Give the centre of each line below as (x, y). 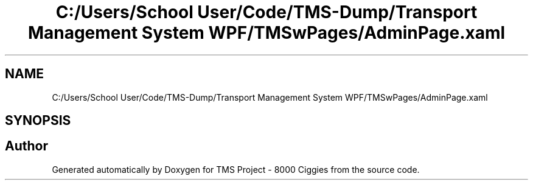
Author (26, 146)
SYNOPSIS (38, 121)
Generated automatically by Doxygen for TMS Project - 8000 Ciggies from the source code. (236, 169)
